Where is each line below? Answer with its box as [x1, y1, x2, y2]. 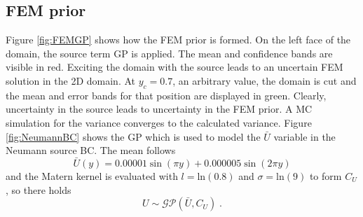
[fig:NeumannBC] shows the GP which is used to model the [6, 129, 261, 143]
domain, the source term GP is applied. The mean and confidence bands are [6, 45, 333, 60]
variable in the [273, 129, 336, 143]
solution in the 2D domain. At [6, 73, 136, 87]
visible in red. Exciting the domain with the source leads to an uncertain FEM [6, 59, 343, 74]
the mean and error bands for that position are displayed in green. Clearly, [6, 87, 327, 102]
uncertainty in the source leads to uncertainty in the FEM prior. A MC [6, 101, 313, 116]
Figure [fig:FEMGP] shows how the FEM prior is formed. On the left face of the [6, 32, 351, 47]
